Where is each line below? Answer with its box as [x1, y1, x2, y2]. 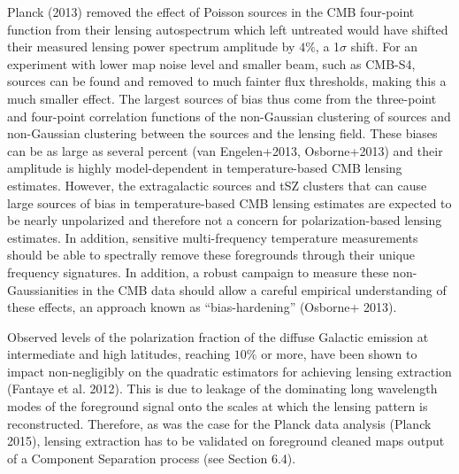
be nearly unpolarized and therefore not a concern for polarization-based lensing [7, 211, 442, 229]
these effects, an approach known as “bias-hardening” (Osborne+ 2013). [7, 298, 397, 316]
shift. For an [350, 37, 418, 56]
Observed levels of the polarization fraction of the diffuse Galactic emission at [7, 327, 429, 346]
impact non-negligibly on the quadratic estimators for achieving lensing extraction [7, 361, 452, 380]
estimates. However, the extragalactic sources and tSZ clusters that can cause [7, 175, 427, 194]
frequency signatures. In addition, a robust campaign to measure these [7, 262, 389, 281]
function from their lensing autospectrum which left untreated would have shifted [7, 19, 448, 38]
